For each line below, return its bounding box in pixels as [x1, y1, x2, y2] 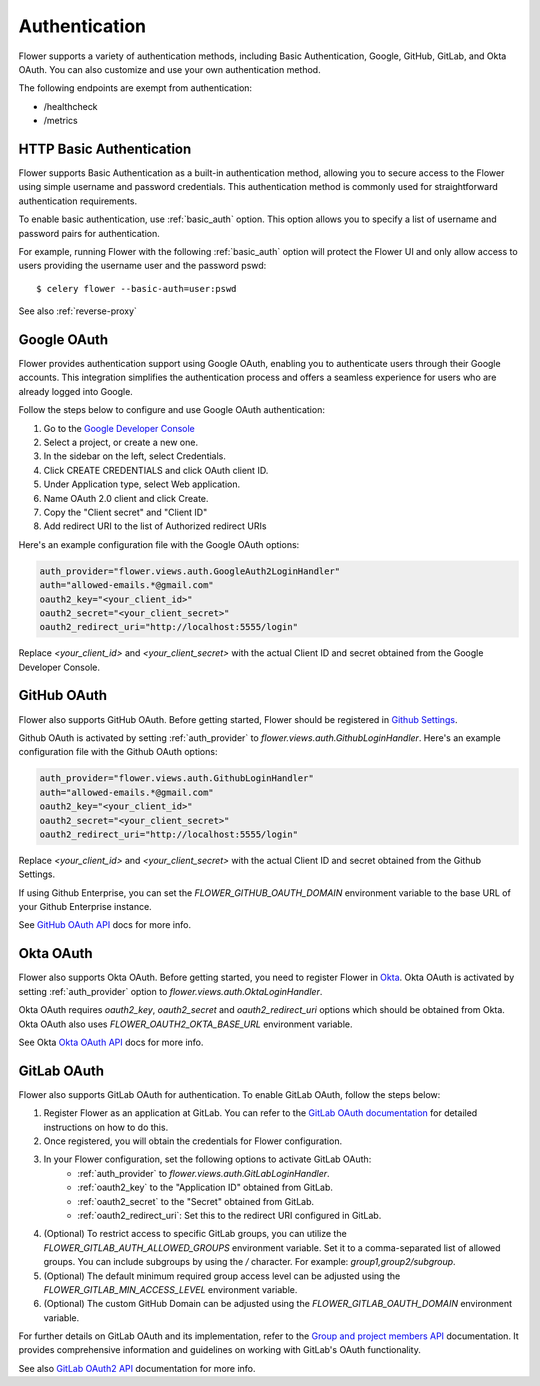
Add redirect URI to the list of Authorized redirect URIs [43, 520, 267, 532]
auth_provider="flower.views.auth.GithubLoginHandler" [39, 773, 314, 784]
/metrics [43, 115, 79, 127]
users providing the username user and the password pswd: [18, 260, 267, 272]
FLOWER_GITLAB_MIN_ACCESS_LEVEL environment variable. [43, 1283, 298, 1295]
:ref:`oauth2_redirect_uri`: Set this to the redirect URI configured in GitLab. [77, 1209, 382, 1221]
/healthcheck [43, 100, 99, 112]
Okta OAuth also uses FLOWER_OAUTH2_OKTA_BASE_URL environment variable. [18, 1018, 354, 1030]
